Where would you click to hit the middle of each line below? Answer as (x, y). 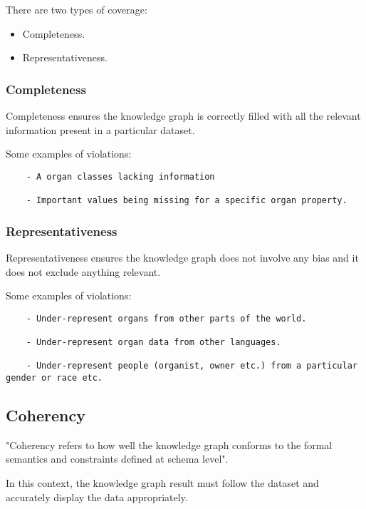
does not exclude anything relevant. (83, 271)
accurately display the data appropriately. (97, 497)
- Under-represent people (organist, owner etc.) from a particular (192, 366)
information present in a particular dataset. (100, 129)
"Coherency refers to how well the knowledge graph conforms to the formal (169, 444)
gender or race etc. (54, 378)
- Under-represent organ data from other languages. (153, 343)
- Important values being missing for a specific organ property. (187, 201)
